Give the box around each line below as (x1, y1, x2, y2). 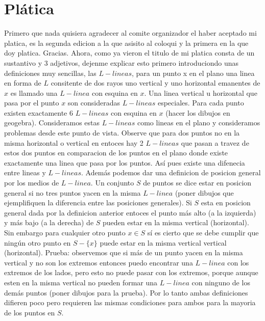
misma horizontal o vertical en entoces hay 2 (4, 137, 143, 148)
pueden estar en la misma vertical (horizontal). (103, 217, 249, 228)
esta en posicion (201, 197, 251, 208)
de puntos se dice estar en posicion (143, 177, 252, 188)
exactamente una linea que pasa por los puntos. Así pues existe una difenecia (4, 157, 245, 168)
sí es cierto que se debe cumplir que (147, 227, 259, 237)
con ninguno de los (191, 277, 250, 287)
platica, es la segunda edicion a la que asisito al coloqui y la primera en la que (4, 37, 249, 48)
